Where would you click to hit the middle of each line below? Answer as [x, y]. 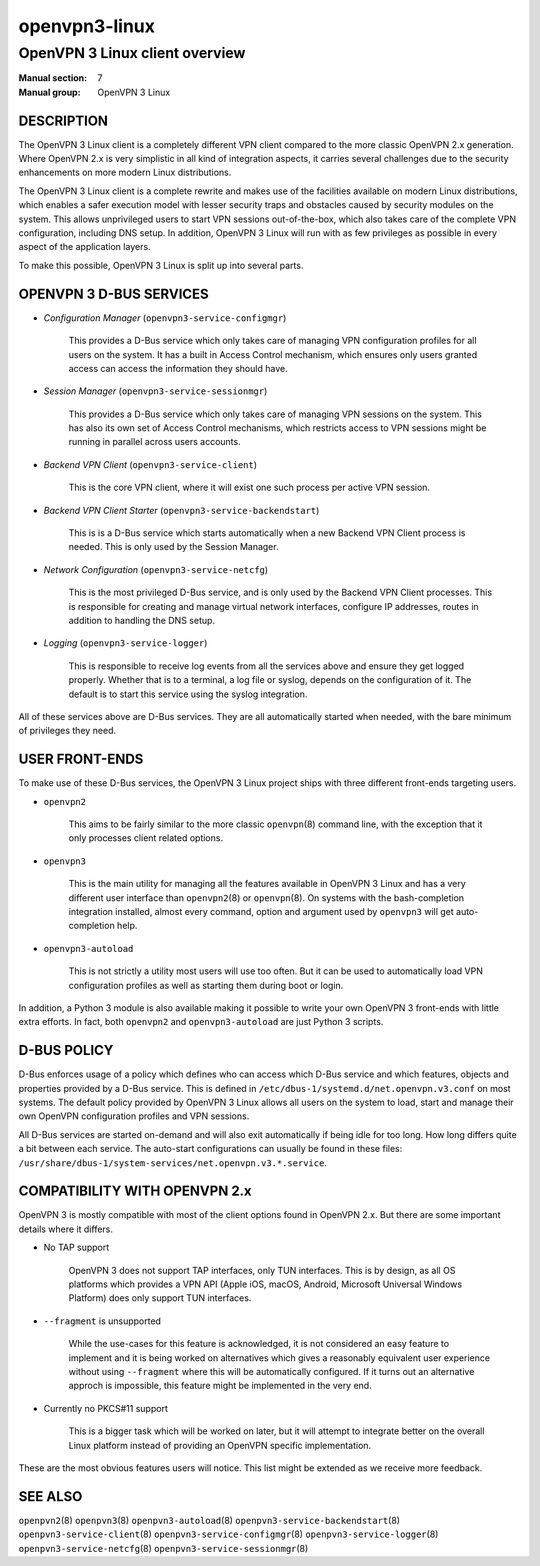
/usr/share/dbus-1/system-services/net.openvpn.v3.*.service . [172, 1162]
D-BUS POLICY [66, 1050]
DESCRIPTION [63, 120]
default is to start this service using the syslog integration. [188, 694]
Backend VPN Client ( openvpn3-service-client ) [150, 464]
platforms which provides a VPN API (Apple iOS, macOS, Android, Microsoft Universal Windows [265, 1284]
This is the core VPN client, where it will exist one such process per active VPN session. [249, 487]
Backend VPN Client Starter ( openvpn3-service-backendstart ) [181, 510]
